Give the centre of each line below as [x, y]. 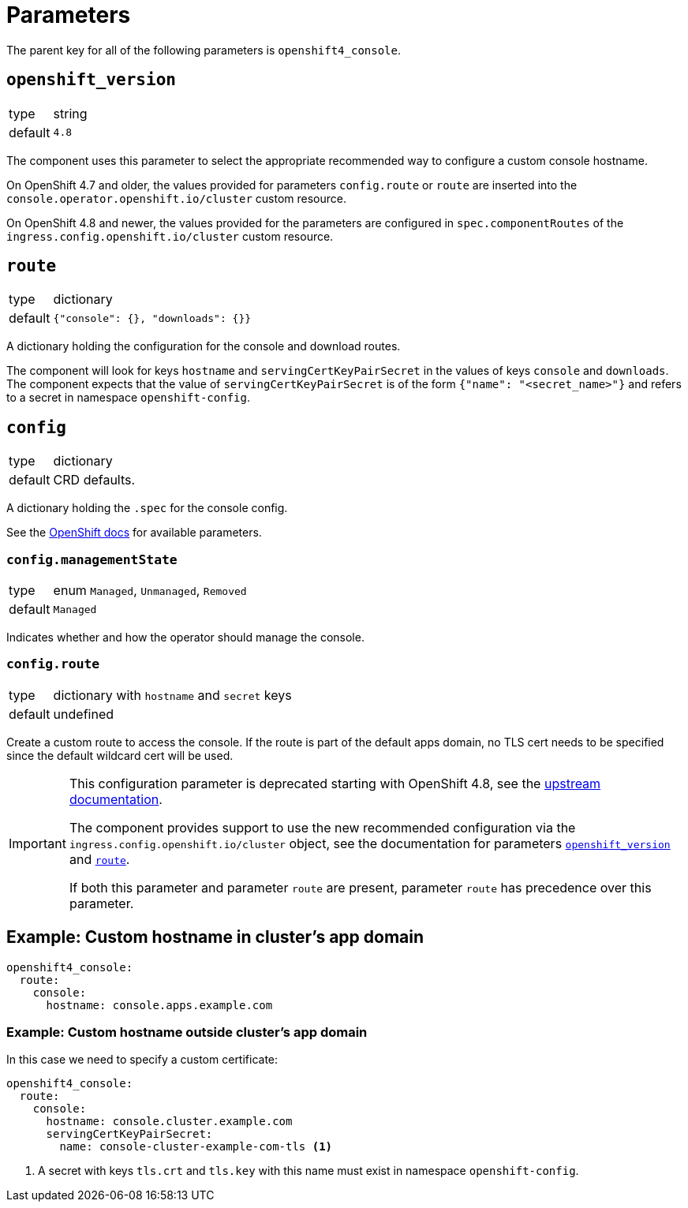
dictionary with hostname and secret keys [172, 695]
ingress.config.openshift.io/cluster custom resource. [170, 236]
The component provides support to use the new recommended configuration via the [322, 827]
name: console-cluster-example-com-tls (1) [196, 1147]
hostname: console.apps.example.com [159, 1005]
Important [37, 843]
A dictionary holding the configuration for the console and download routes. [204, 346]
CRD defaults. [94, 480]
